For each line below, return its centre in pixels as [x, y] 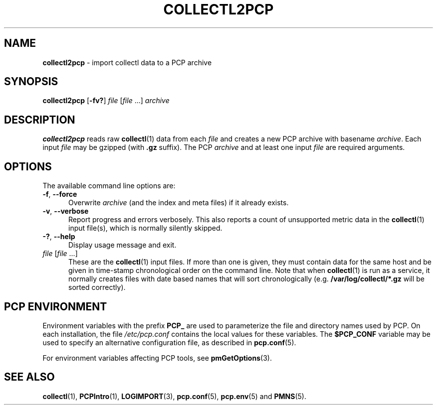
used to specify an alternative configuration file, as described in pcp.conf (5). [169, 342]
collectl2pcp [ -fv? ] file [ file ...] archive [106, 101]
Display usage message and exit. [122, 245]
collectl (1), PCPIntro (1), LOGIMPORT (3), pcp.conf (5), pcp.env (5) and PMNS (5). [174, 396]
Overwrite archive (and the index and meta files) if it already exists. [179, 203]
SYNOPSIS [31, 82]
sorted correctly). [97, 287]
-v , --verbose [66, 211]
